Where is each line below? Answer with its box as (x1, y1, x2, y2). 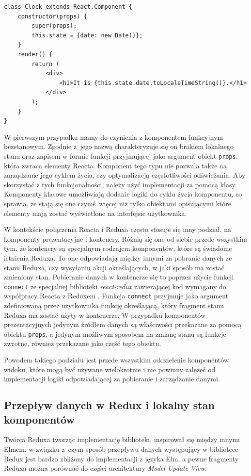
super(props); (31, 22, 77, 30)
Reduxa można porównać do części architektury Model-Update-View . (4, 463, 207, 473)
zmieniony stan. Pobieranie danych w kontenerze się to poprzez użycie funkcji (4, 272, 234, 282)
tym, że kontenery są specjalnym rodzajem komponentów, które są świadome (4, 243, 232, 253)
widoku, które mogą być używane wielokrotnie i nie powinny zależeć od (4, 364, 216, 374)
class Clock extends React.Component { (4, 3, 132, 10)
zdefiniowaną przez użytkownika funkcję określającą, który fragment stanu (4, 300, 224, 310)
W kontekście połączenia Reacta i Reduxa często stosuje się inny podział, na (4, 224, 232, 234)
